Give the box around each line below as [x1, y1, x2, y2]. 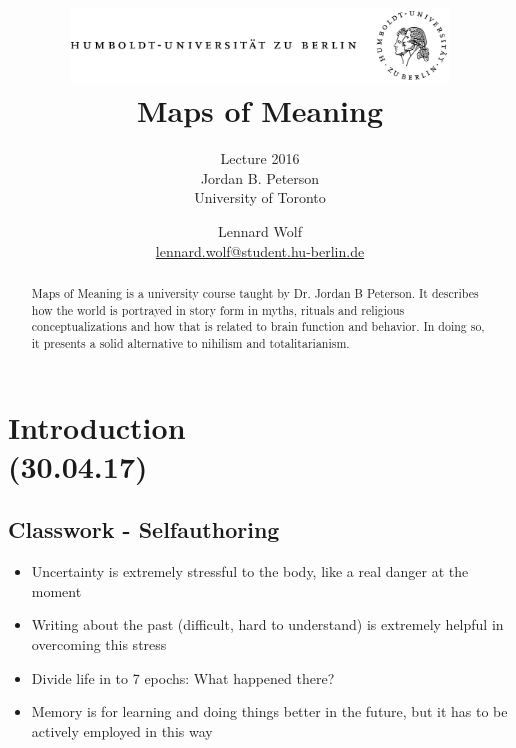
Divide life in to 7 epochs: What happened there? [31, 667, 335, 688]
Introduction [8, 406, 186, 447]
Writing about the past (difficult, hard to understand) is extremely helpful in [31, 614, 504, 635]
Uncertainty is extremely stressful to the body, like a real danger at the [31, 561, 469, 582]
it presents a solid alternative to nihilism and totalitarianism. [31, 334, 350, 351]
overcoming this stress [31, 633, 167, 654]
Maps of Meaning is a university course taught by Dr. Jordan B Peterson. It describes [31, 285, 479, 301]
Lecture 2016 [220, 148, 300, 169]
